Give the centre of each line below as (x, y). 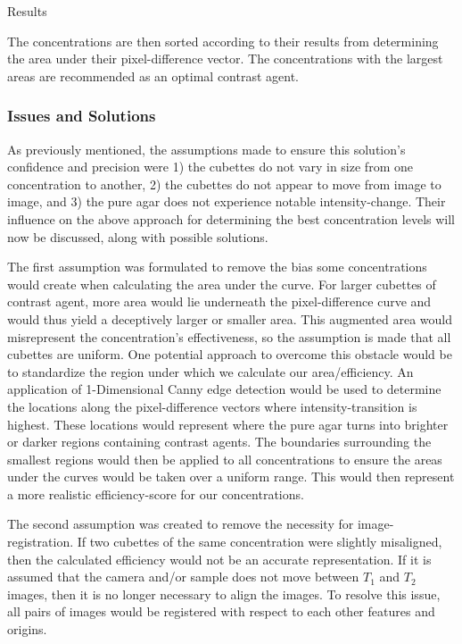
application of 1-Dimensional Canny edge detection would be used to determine (224, 389)
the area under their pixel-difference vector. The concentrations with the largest (225, 59)
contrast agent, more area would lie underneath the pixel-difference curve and (219, 301)
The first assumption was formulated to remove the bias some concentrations (217, 267)
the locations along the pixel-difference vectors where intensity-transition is (212, 406)
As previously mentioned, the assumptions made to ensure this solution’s (206, 149)
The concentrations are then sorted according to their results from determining (223, 41)
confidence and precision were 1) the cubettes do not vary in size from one (210, 167)
